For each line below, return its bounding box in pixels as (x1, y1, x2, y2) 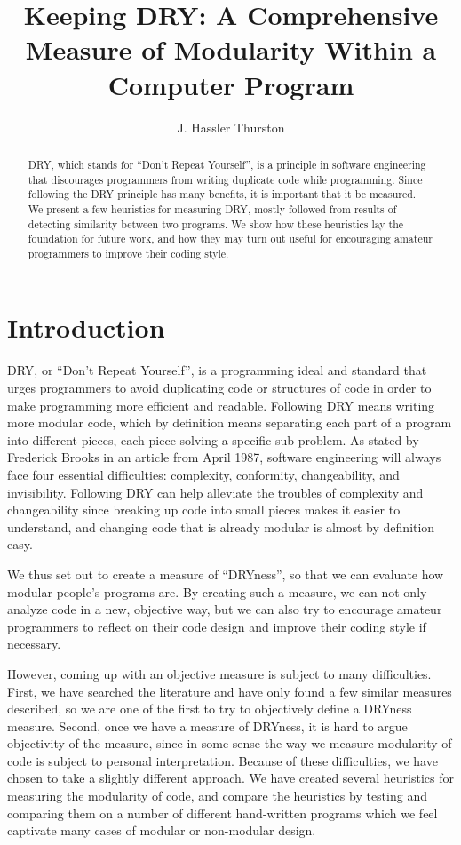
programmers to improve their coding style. (28, 245, 229, 260)
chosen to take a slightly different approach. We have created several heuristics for (7, 769, 455, 787)
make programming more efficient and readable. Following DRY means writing (7, 395, 435, 414)
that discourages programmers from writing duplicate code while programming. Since (28, 171, 423, 187)
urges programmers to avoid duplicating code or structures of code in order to (7, 379, 432, 397)
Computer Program (107, 66, 354, 102)
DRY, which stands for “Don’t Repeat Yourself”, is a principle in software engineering (28, 156, 426, 171)
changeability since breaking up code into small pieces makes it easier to (7, 500, 401, 519)
